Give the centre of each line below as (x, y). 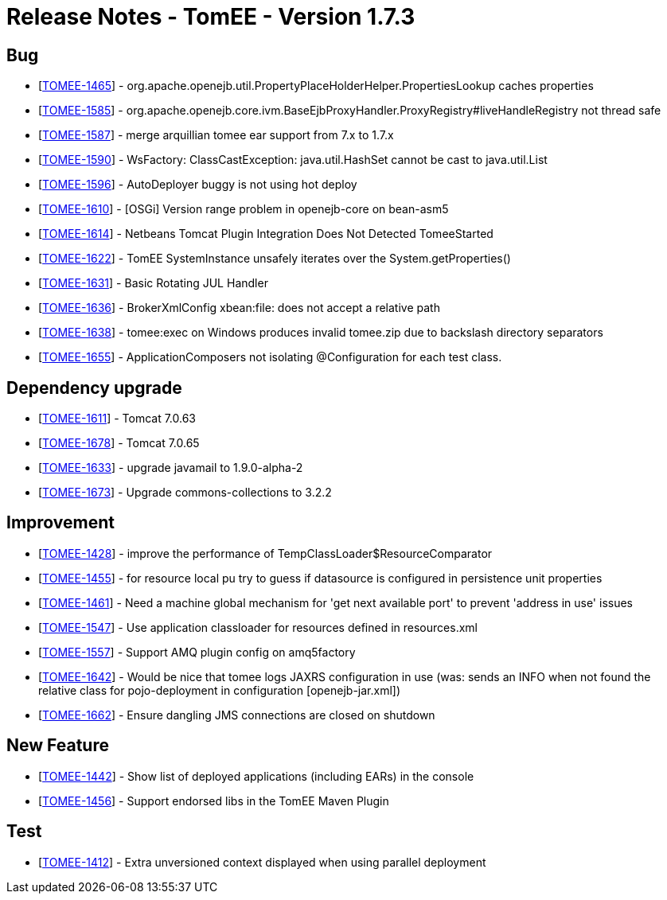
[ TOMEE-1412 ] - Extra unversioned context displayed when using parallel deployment (262, 862)
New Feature (58, 746)
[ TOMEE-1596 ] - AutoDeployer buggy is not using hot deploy (198, 185)
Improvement (60, 523)
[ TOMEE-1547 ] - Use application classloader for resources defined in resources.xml (258, 627)
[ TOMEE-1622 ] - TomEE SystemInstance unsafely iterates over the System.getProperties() (275, 259)
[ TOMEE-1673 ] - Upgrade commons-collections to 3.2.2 (185, 493)
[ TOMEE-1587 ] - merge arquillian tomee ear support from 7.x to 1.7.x (216, 135)
